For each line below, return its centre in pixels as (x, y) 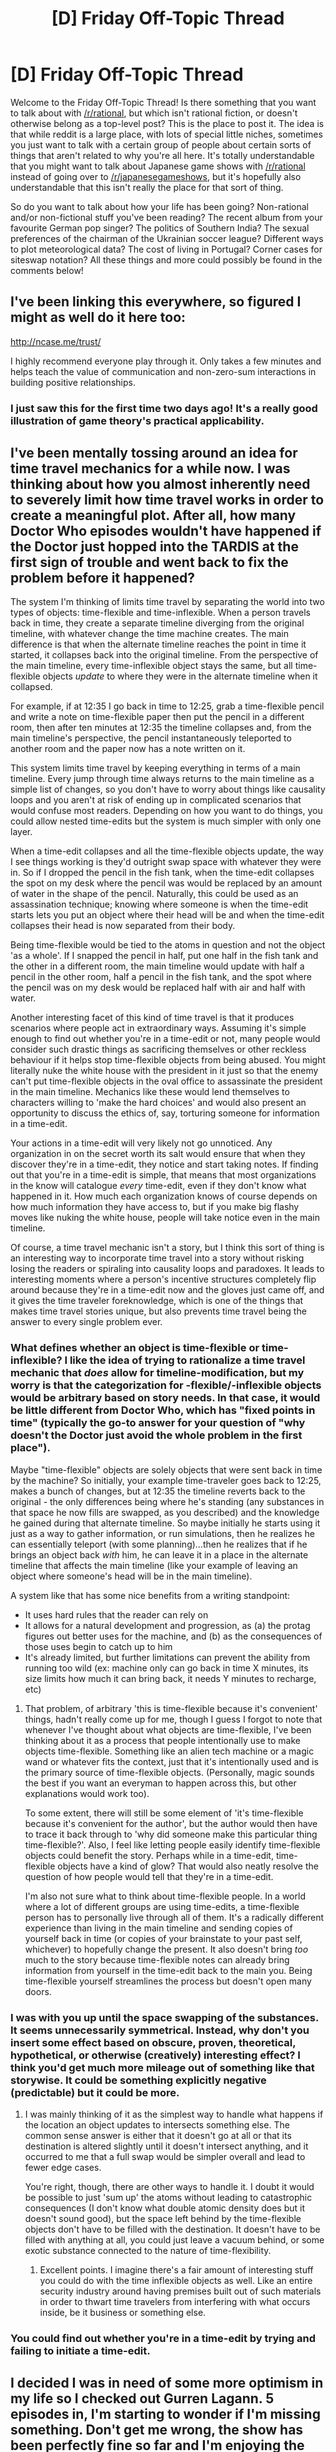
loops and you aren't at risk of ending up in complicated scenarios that (156, 800)
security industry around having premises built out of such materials (180, 2291)
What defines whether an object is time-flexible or (135, 1348)
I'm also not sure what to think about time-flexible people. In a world (165, 1896)
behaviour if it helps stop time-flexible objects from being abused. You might (168, 1060)
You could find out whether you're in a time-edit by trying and (163, 2338)
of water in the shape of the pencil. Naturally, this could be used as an (154, 894)
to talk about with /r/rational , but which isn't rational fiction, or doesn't (154, 113)
